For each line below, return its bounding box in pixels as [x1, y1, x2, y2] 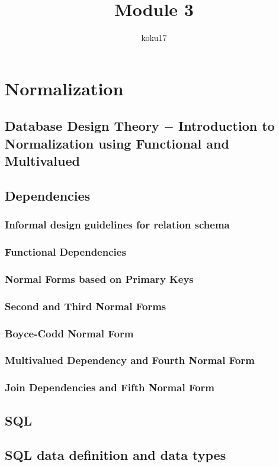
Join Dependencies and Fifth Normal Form [5, 380, 215, 395]
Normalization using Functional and [5, 134, 229, 152]
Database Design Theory [5, 117, 159, 135]
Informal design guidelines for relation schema [5, 217, 230, 232]
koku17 [141, 31, 167, 44]
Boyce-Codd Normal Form [5, 326, 134, 340]
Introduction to [178, 117, 275, 135]
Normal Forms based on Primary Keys [5, 271, 194, 286]
